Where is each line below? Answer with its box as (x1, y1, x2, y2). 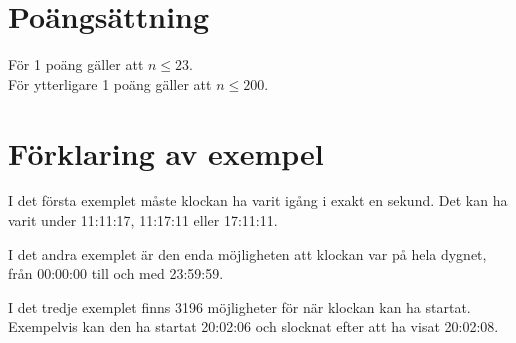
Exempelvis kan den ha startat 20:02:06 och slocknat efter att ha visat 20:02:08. (8, 316, 499, 337)
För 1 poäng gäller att (8, 54, 144, 75)
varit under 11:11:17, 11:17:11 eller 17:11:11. (8, 210, 278, 231)
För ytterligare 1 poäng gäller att (8, 73, 212, 94)
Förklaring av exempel (8, 132, 324, 173)
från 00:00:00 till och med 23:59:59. (8, 263, 224, 284)
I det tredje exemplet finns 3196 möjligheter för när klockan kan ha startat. (8, 296, 471, 317)
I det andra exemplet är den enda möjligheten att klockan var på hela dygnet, (8, 243, 487, 264)
